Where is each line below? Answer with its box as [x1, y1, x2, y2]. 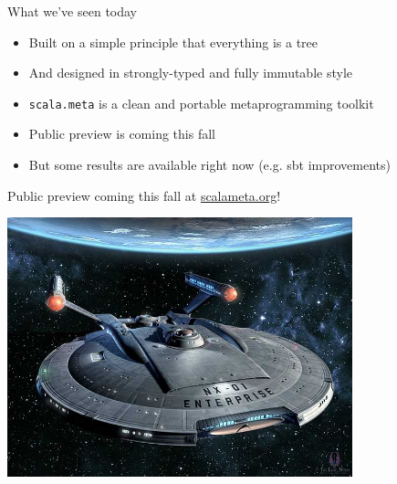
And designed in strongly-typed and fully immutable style [28, 63, 352, 82]
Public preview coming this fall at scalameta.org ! [7, 185, 281, 205]
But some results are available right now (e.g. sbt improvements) [28, 155, 391, 174]
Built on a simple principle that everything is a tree [28, 32, 319, 51]
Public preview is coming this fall [28, 124, 215, 143]
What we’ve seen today [7, 2, 138, 20]
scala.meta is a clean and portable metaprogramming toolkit [28, 93, 374, 112]
